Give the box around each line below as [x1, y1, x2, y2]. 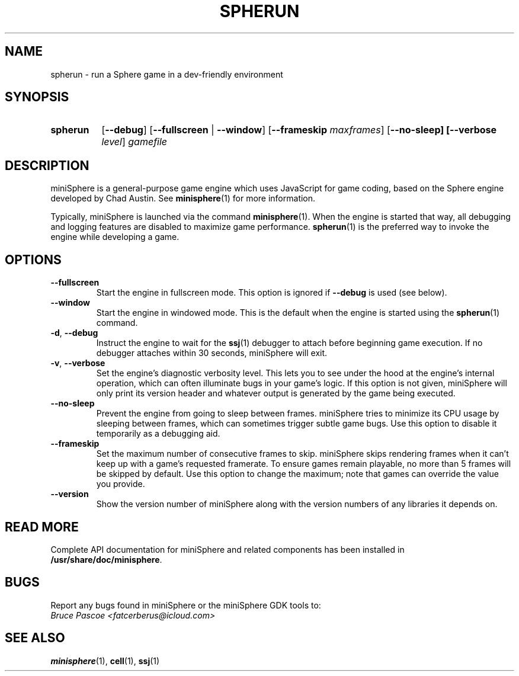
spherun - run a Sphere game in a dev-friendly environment [50, 69, 283, 79]
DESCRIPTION [5, 158, 89, 173]
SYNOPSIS [5, 89, 69, 105]
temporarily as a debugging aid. [96, 428, 220, 439]
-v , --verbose [50, 358, 105, 369]
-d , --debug [50, 328, 98, 338]
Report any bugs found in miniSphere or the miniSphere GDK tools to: [50, 600, 321, 610]
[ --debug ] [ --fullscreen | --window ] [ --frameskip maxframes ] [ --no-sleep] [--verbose [101, 124, 497, 136]
